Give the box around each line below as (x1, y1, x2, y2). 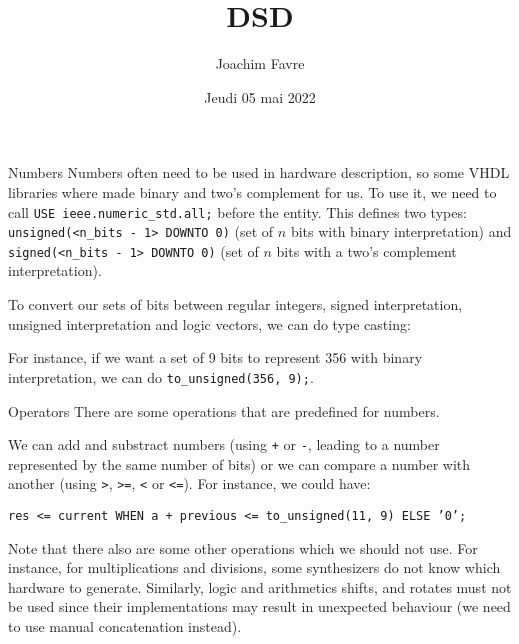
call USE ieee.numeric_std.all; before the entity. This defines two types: (8, 201, 467, 222)
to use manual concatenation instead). (8, 616, 242, 637)
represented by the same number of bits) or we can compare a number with (8, 453, 471, 474)
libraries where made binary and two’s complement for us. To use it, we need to (8, 181, 497, 202)
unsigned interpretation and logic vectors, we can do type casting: (8, 313, 411, 334)
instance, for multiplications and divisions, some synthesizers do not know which (8, 557, 501, 578)
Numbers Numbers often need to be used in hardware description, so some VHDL (8, 162, 510, 183)
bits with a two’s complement (276, 240, 457, 261)
